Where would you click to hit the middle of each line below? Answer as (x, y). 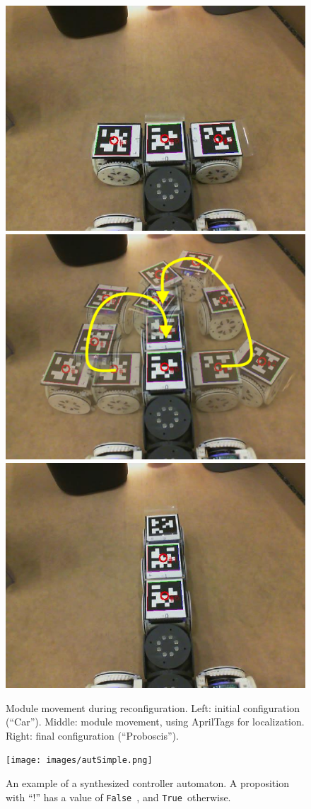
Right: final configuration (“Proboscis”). (92, 735)
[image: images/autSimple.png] (79, 761)
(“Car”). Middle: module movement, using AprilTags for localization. (155, 722)
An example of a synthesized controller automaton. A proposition (147, 783)
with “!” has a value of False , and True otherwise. (118, 797)
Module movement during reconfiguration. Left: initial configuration (153, 707)
